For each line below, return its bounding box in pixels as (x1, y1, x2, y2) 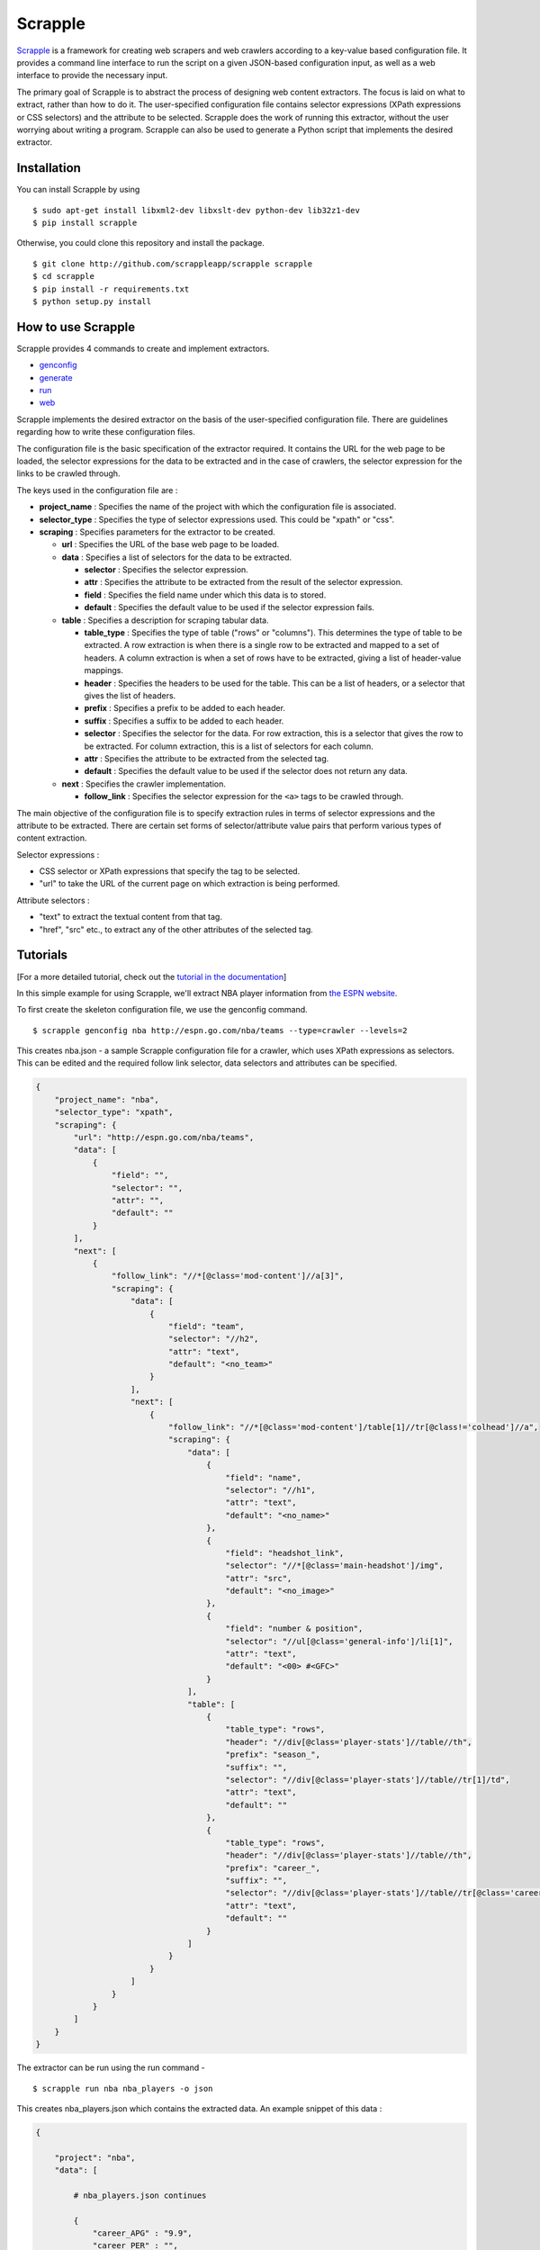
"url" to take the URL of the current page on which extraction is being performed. (39, 878, 341, 889)
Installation (16, 160, 81, 175)
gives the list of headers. (84, 689, 176, 701)
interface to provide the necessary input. (16, 70, 168, 81)
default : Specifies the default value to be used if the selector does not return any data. (84, 766, 409, 777)
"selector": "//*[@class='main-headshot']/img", (225, 1561, 445, 1570)
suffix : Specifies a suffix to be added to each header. (84, 715, 284, 726)
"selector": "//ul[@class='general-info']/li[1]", (225, 1636, 454, 1646)
